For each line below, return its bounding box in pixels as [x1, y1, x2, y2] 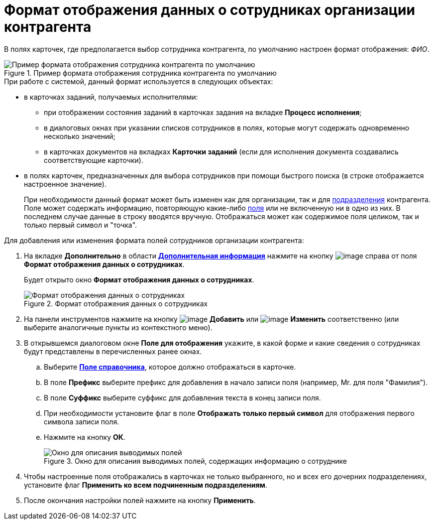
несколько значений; [44, 131, 115, 140]
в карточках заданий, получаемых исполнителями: [24, 92, 198, 101]
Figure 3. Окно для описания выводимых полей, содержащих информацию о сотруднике [44, 456, 347, 465]
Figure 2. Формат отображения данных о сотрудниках [24, 299, 208, 308]
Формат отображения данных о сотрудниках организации [4, 1, 415, 18]
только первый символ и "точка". [24, 220, 137, 229]
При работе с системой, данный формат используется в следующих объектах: [4, 77, 273, 86]
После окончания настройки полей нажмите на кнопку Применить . [24, 496, 256, 505]
